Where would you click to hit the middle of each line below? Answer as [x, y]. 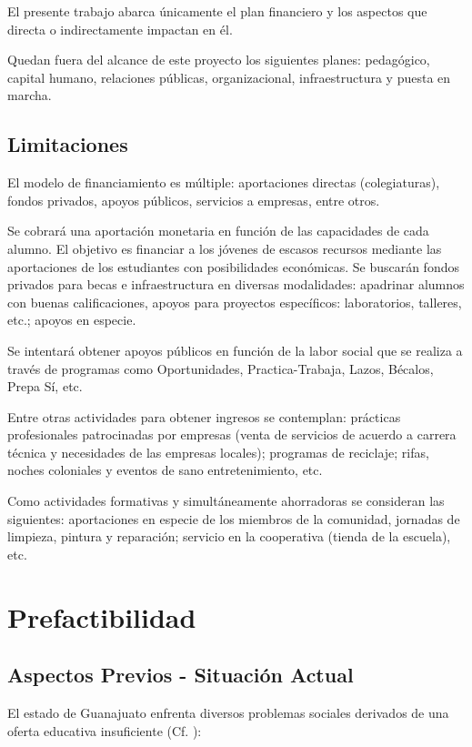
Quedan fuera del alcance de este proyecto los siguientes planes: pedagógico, [219, 60]
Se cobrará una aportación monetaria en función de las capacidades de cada [218, 231]
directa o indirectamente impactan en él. [120, 29]
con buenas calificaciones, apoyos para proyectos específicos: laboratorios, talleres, [235, 302]
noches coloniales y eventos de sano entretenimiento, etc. [165, 470]
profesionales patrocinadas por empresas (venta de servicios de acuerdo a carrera [232, 434]
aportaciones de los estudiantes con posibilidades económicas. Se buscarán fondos [233, 266]
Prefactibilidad [102, 616]
